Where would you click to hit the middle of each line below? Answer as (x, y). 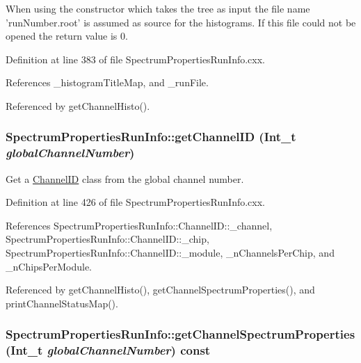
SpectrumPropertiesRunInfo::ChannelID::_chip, (107, 239)
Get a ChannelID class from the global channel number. (125, 178)
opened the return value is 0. (67, 36)
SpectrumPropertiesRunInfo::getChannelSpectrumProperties (180, 334)
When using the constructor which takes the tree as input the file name (158, 8)
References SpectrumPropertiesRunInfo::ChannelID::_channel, (139, 225)
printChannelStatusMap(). (62, 303)
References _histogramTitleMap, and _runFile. (107, 82)
